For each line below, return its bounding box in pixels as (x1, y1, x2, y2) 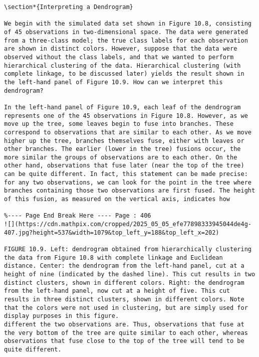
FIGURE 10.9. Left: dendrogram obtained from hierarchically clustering (4, 246, 251, 253)
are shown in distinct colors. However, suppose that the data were (4, 45, 237, 53)
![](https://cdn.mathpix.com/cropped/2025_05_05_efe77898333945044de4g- (4, 221, 251, 228)
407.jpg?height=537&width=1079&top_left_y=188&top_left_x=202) (4, 229, 219, 236)
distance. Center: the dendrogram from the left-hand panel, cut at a (4, 262, 244, 270)
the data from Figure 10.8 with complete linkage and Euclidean (4, 254, 223, 261)
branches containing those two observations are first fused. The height (4, 187, 255, 195)
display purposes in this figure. (4, 312, 119, 320)
